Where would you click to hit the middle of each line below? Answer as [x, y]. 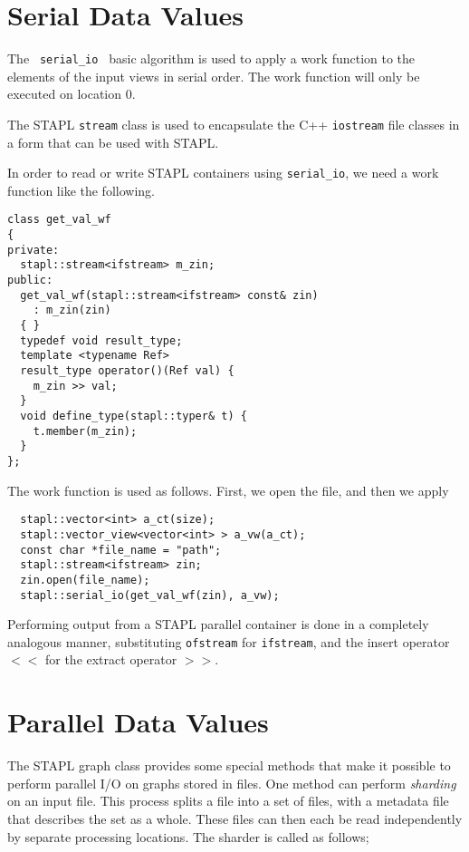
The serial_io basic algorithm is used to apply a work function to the [211, 58]
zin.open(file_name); [85, 580]
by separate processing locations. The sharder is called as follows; [188, 836]
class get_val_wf [59, 220]
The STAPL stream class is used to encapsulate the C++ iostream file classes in [234, 124]
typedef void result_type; [101, 340]
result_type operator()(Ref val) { [127, 371]
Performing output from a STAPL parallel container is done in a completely [218, 624]
